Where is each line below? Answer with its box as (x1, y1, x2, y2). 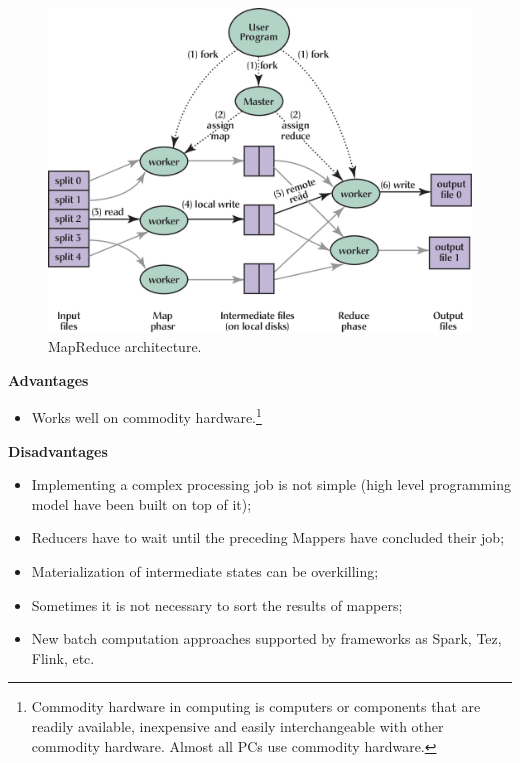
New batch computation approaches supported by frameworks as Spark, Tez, (31, 628, 502, 649)
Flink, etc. (31, 647, 95, 668)
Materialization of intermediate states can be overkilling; (31, 561, 379, 582)
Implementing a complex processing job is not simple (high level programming (31, 474, 511, 495)
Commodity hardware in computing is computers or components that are (31, 696, 481, 717)
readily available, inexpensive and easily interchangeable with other (31, 716, 444, 736)
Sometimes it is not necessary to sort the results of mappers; (31, 594, 403, 615)
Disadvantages (8, 440, 108, 461)
